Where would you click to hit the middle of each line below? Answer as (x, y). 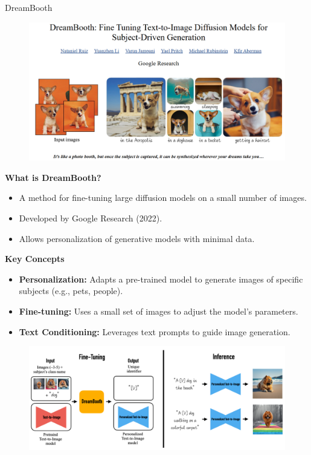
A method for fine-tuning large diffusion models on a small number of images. (163, 198)
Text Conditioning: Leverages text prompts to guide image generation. (155, 331)
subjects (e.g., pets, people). (71, 291)
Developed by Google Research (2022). (91, 218)
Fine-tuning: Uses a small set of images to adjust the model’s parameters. (159, 311)
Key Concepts (35, 259)
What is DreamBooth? (53, 177)
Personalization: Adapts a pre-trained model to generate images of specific (161, 279)
